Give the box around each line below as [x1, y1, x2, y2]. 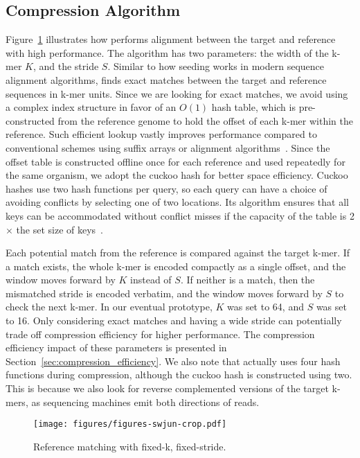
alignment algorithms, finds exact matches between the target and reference [6, 72, 327, 87]
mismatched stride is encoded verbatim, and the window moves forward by [6, 285, 323, 300]
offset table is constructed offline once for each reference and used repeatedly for [6, 154, 345, 168]
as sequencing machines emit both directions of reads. [31, 394, 260, 409]
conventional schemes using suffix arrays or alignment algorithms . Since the [6, 140, 330, 155]
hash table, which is [211, 100, 296, 114]
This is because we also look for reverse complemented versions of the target [6, 381, 329, 396]
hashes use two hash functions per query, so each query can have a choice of [6, 181, 327, 195]
